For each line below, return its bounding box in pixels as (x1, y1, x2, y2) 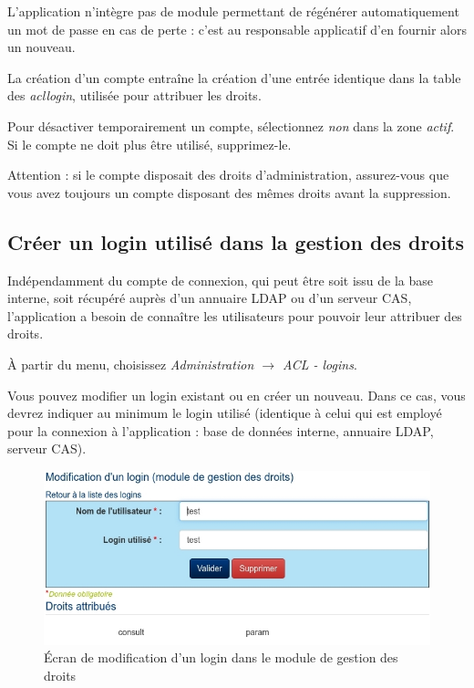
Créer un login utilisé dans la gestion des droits (7, 227, 465, 255)
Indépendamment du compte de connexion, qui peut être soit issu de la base (7, 270, 433, 289)
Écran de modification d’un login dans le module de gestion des (44, 648, 398, 667)
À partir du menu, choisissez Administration (7, 354, 254, 373)
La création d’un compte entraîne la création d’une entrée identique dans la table (7, 68, 461, 87)
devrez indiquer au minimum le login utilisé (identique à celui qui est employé (7, 403, 442, 422)
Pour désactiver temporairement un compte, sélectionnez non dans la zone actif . (7, 116, 455, 135)
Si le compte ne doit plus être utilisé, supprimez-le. (7, 134, 292, 153)
